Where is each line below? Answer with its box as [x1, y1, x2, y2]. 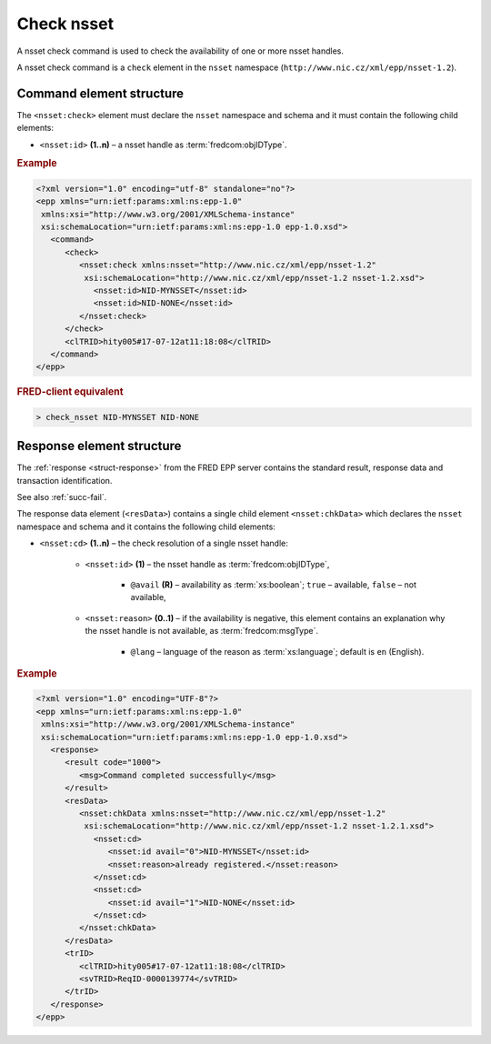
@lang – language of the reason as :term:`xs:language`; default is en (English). [130, 646, 425, 657]
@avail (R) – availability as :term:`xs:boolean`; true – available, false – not [130, 579, 417, 590]
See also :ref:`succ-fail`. [16, 492, 107, 503]
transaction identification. [16, 475, 113, 486]
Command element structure [16, 85, 185, 101]
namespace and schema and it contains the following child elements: [16, 521, 276, 532]
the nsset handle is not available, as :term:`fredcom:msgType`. [85, 626, 318, 637]
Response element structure [16, 438, 182, 454]
